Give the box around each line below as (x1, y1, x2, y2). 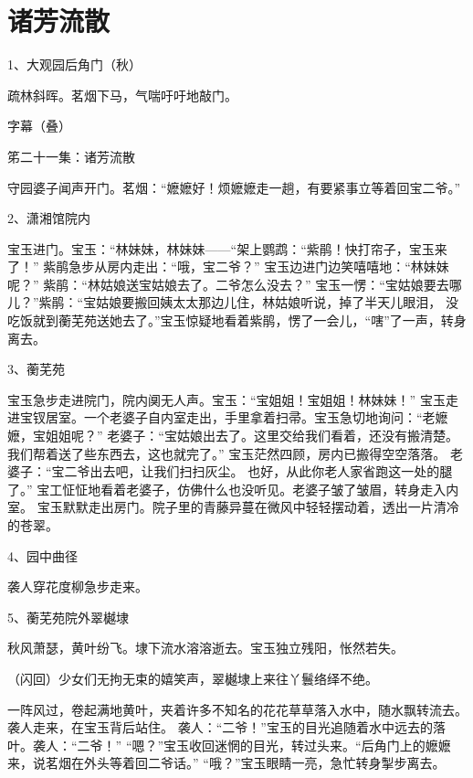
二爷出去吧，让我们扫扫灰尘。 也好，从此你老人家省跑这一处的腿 (64, 462, 453, 481)
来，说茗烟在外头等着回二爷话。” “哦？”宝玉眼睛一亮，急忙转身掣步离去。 (7, 753, 446, 773)
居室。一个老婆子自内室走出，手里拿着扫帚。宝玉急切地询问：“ (45, 408, 423, 427)
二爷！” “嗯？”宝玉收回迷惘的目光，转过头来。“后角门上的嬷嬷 (77, 735, 451, 754)
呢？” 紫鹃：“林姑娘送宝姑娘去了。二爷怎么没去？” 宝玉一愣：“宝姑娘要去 (7, 274, 449, 293)
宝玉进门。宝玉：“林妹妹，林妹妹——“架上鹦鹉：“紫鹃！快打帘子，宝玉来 (7, 239, 447, 258)
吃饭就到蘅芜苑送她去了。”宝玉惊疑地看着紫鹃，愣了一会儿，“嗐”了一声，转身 (7, 311, 467, 330)
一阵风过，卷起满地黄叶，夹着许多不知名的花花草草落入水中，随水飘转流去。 (7, 699, 468, 719)
